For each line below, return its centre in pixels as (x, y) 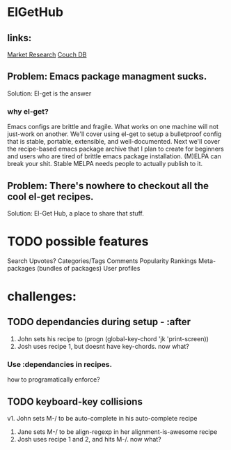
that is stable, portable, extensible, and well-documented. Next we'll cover (114, 142)
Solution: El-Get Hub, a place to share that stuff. (75, 213)
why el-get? (28, 111)
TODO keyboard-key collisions (75, 402)
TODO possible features (78, 242)
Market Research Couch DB (47, 54)
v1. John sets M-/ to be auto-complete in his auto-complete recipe (102, 418)
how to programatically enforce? (54, 380)
